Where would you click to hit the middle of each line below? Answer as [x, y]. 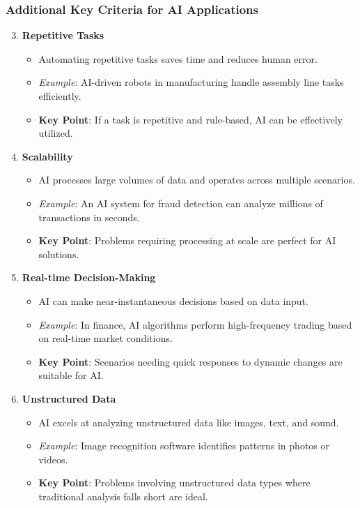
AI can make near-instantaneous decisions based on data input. [173, 300]
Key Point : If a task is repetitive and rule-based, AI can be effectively [190, 119]
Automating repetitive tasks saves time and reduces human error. [178, 58]
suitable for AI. [71, 375]
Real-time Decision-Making [89, 277]
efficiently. [60, 96]
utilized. [56, 133]
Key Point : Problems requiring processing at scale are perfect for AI [187, 240]
